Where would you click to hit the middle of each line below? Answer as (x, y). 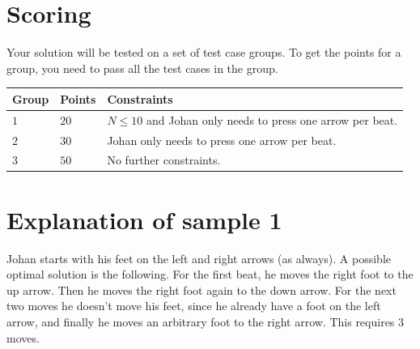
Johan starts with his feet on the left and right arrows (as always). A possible (199, 258)
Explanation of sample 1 (144, 219)
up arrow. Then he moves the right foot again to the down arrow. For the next (202, 289)
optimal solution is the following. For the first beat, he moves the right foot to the (210, 274)
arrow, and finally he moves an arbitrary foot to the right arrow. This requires (201, 321)
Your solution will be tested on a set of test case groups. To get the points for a (204, 52)
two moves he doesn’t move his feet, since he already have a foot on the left (194, 306)
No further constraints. (164, 160)
